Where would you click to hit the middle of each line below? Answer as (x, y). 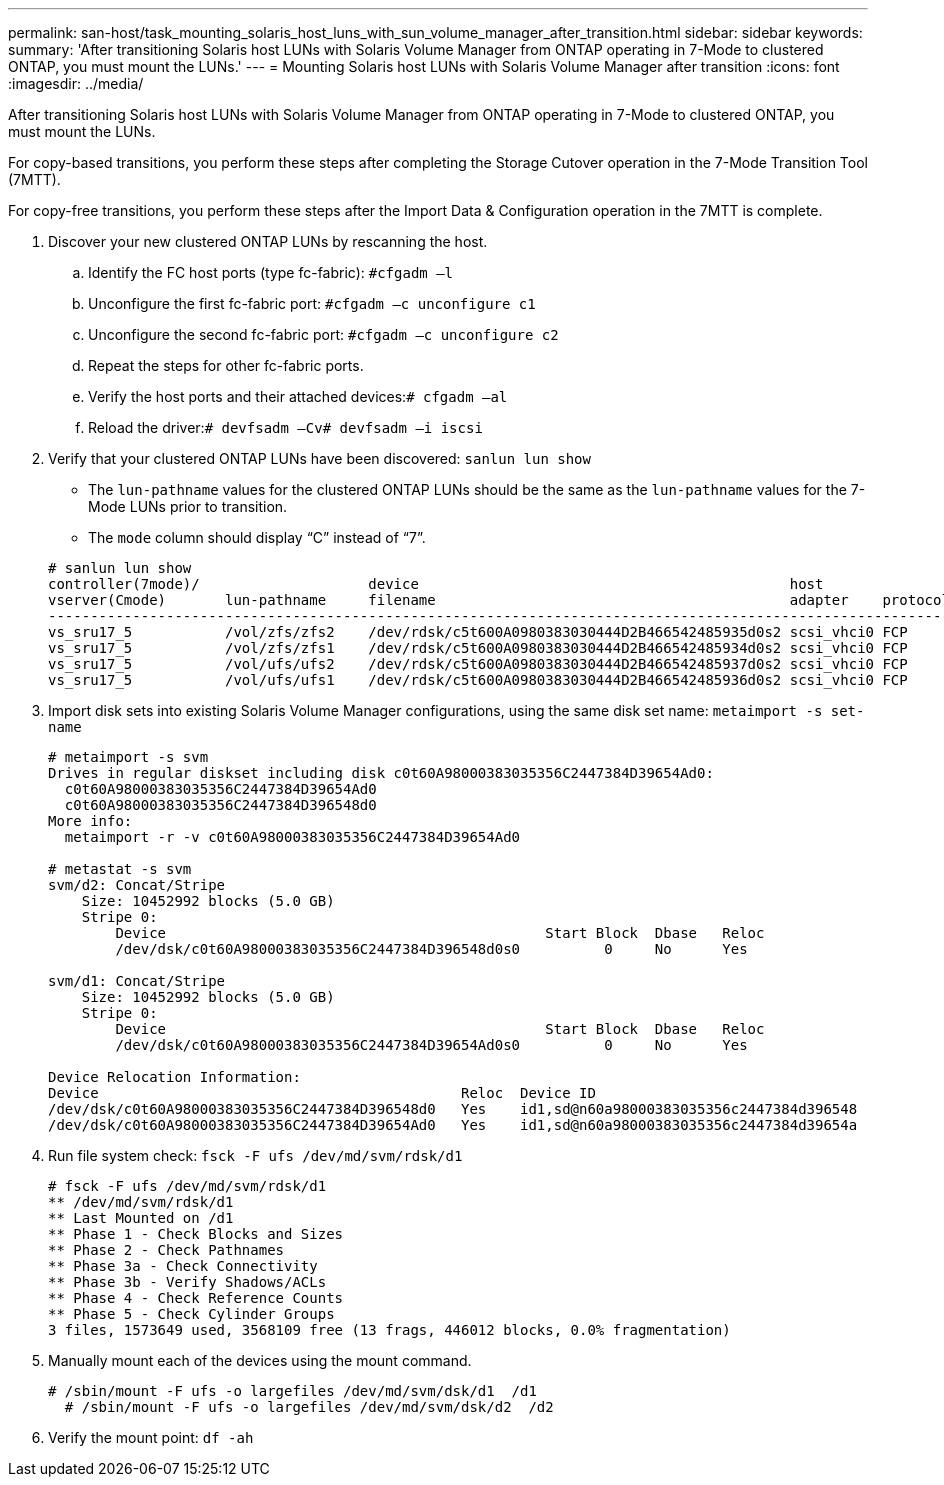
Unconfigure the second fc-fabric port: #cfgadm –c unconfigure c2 (323, 334)
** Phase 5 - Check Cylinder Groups (191, 1314)
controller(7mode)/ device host (436, 584)
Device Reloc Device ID (322, 1093)
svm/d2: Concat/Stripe (137, 885)
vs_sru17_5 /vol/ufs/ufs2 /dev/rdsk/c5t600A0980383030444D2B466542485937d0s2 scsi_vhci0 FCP (478, 664)
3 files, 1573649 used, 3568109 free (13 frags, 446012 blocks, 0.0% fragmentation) (389, 1330)
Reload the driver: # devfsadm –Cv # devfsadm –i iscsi (285, 427)
